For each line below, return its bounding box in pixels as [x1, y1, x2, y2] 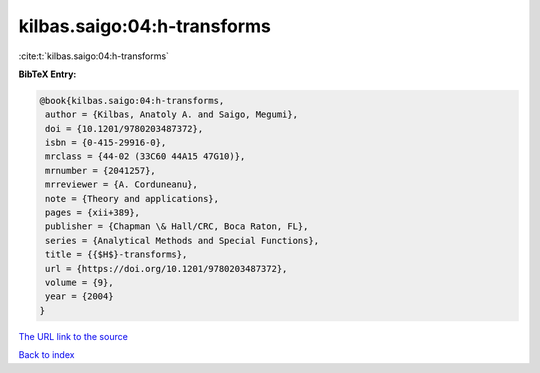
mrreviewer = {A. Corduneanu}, [45, 179, 199, 190]
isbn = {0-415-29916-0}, [45, 137, 167, 149]
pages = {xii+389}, [45, 207, 140, 219]
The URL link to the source [18, 330, 129, 342]
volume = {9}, [45, 277, 114, 288]
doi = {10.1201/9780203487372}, [45, 123, 204, 134]
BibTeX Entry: [18, 68, 77, 80]
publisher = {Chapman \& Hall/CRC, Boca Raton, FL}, [45, 221, 309, 232]
